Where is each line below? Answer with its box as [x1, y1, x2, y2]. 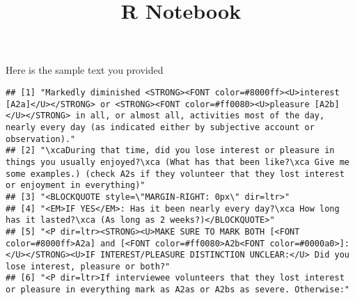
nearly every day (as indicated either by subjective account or [6, 122, 315, 132]
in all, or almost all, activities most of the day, [75, 111, 325, 121]
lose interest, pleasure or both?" [6, 261, 171, 271]
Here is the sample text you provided [6, 63, 164, 77]
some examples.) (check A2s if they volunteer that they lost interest [6, 168, 345, 179]
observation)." [6, 134, 76, 144]
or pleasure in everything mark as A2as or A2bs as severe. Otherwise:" [6, 285, 349, 295]
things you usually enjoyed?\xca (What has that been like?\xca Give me [6, 157, 349, 167]
